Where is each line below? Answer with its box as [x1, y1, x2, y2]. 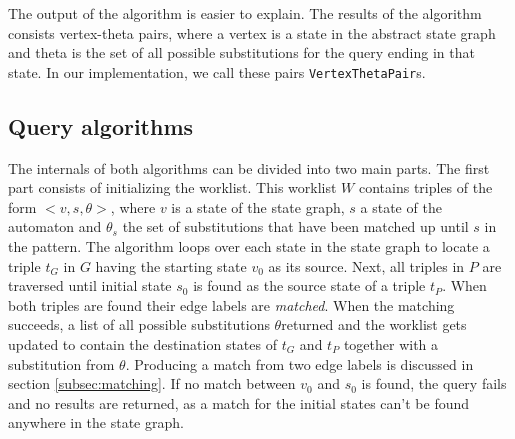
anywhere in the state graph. [8, 412, 184, 433]
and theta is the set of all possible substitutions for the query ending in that [8, 42, 475, 63]
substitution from [8, 353, 115, 374]
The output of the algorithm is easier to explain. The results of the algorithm [8, 3, 482, 23]
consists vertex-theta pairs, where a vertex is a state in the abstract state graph [8, 22, 496, 43]
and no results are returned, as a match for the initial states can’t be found [8, 392, 470, 413]
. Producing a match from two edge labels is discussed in [125, 353, 474, 374]
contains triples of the [358, 177, 493, 198]
